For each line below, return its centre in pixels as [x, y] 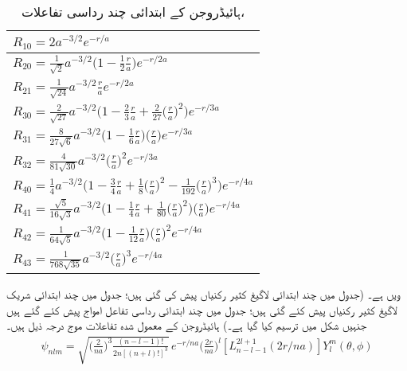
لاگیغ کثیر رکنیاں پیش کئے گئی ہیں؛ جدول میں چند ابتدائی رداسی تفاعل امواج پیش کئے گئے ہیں [202, 309]
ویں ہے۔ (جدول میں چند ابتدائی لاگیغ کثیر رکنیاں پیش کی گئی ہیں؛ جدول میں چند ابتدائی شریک [203, 294]
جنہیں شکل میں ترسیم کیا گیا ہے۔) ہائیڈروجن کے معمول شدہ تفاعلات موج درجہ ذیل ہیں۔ [187, 325]
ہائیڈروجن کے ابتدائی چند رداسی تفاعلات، [133, 12]
